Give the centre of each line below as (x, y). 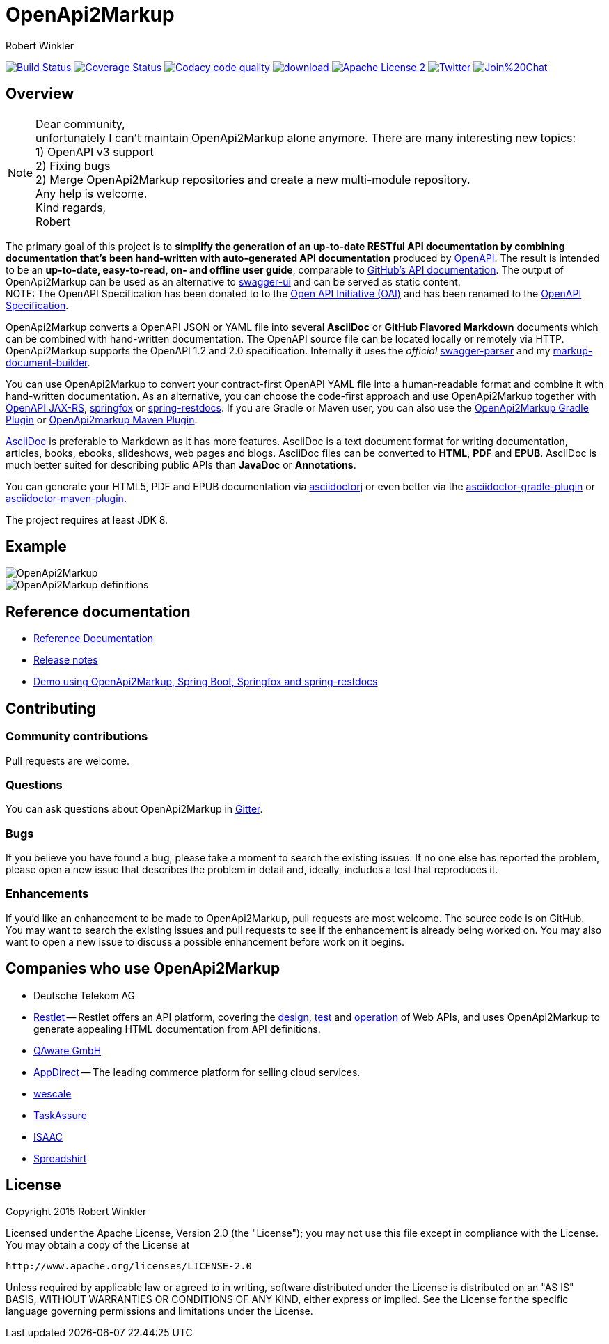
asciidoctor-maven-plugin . (66, 498)
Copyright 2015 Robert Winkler (76, 1212)
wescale (53, 1093)
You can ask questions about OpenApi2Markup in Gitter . (134, 809)
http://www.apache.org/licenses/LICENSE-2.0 (129, 1266)
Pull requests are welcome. (68, 760)
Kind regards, (71, 207)
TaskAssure (60, 1115)
